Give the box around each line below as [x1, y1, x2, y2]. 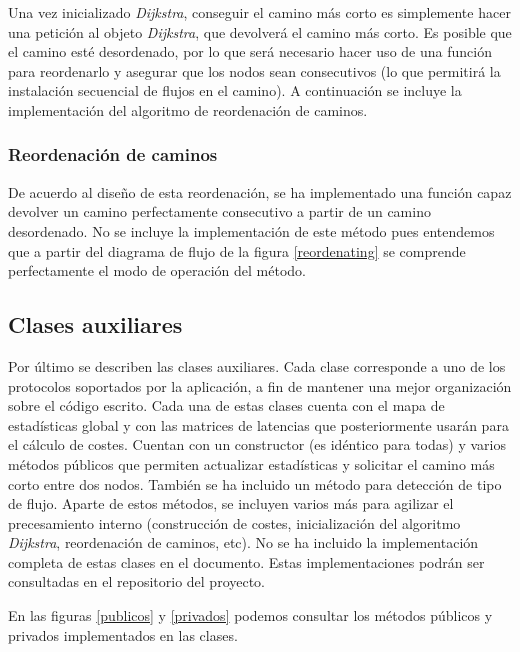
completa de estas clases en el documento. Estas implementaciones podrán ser [8, 551, 485, 572]
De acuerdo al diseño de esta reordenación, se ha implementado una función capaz [8, 181, 512, 202]
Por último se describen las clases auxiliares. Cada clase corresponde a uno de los [8, 355, 506, 376]
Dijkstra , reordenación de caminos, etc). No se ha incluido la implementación [8, 532, 479, 553]
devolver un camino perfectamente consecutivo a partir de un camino [8, 201, 431, 222]
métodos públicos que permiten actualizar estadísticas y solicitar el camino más [8, 453, 495, 474]
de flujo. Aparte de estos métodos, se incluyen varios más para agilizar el [8, 493, 454, 514]
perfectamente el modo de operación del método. [8, 260, 306, 281]
